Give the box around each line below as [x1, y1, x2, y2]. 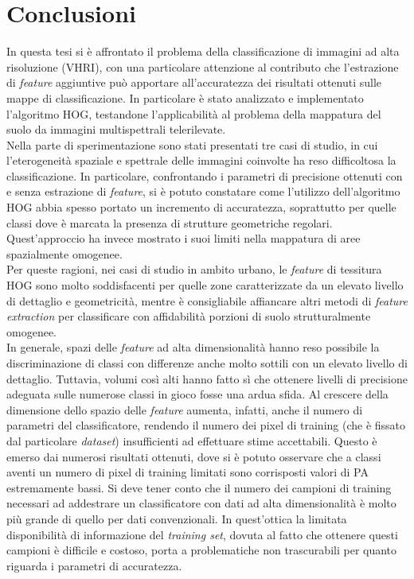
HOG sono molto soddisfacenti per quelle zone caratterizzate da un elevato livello [6, 277, 404, 293]
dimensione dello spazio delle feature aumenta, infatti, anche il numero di [6, 401, 363, 418]
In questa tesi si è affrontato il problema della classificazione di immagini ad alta [6, 43, 400, 60]
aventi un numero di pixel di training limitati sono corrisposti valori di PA [6, 464, 369, 480]
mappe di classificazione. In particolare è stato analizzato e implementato [6, 89, 364, 106]
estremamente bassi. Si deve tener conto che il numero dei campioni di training [6, 479, 392, 495]
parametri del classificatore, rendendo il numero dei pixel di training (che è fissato [6, 417, 406, 433]
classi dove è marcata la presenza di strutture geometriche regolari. [6, 214, 333, 231]
